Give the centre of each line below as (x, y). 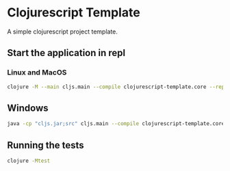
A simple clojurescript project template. (63, 31)
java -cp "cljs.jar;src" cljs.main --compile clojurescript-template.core (116, 124)
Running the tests (46, 145)
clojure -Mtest (29, 161)
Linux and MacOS (37, 73)
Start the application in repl (66, 53)
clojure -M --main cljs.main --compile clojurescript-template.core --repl (117, 87)
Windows (28, 108)
